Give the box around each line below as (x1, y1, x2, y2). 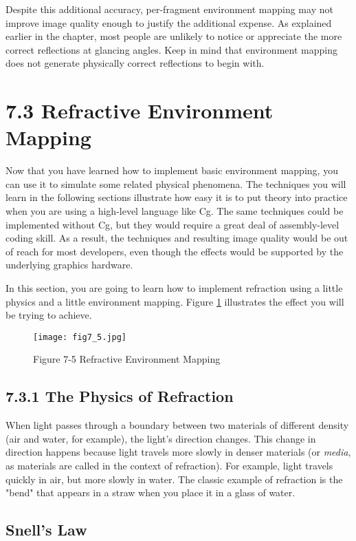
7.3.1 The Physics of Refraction (5, 385, 234, 407)
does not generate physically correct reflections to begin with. (5, 56, 265, 70)
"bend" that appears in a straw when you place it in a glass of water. (5, 485, 296, 500)
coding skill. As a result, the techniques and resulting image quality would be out (5, 231, 348, 245)
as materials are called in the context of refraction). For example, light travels (5, 458, 333, 473)
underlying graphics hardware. (5, 257, 133, 272)
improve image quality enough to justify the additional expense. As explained (5, 15, 332, 30)
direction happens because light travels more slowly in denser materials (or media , (5, 445, 351, 459)
